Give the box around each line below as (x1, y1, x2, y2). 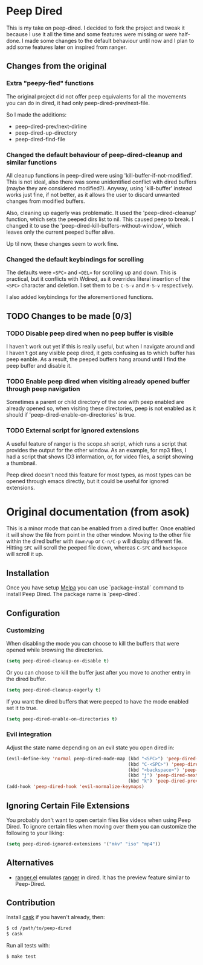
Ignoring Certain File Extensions (6, 800, 130, 810)
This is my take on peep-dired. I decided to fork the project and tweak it (6, 24, 185, 31)
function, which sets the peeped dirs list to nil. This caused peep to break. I (6, 216, 193, 223)
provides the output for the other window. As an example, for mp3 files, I (6, 446, 187, 454)
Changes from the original (6, 61, 107, 71)
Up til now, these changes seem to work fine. (6, 240, 119, 247)
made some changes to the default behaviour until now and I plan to (25, 37, 195, 44)
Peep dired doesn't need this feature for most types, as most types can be (6, 471, 192, 478)
